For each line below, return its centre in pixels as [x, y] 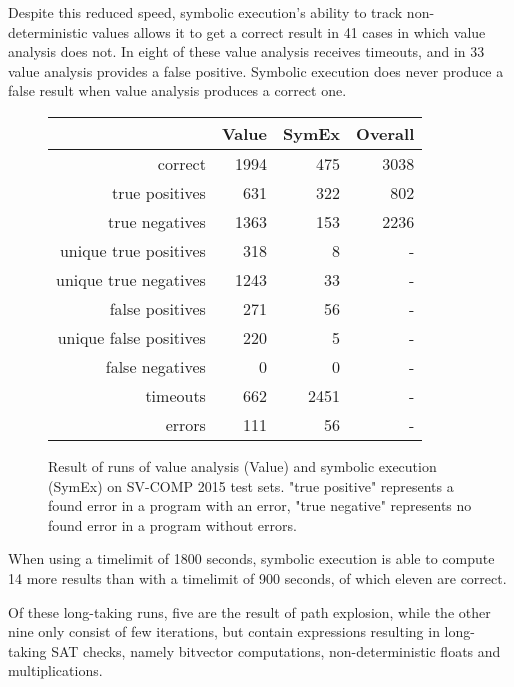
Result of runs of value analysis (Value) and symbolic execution [242, 465]
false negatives [155, 366]
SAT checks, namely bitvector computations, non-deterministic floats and [276, 650]
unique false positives [131, 337]
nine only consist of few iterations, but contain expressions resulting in [224, 631]
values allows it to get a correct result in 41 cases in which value [289, 31]
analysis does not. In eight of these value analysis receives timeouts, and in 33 [246, 51]
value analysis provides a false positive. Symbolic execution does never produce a [256, 70]
